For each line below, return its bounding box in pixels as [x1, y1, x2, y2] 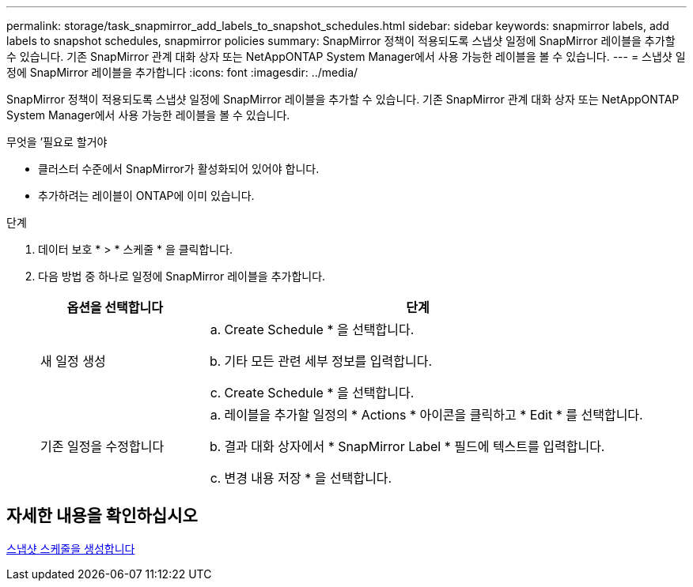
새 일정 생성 [40, 353, 106, 369]
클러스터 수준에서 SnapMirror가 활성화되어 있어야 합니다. [38, 162, 320, 175]
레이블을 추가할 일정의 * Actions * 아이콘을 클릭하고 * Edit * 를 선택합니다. [224, 407, 643, 423]
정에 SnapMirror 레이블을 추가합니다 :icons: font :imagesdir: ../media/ [6, 66, 358, 79]
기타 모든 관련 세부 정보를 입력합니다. [224, 353, 433, 369]
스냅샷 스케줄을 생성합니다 [6, 541, 135, 555]
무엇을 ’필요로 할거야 [6, 135, 108, 149]
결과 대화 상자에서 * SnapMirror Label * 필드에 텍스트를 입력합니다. [224, 438, 605, 454]
